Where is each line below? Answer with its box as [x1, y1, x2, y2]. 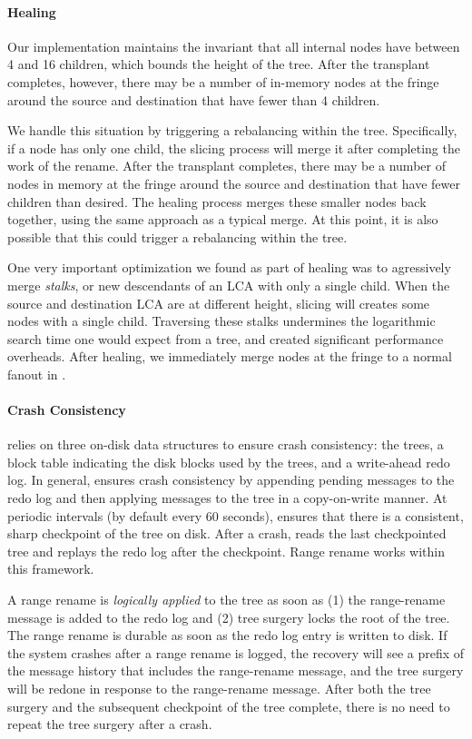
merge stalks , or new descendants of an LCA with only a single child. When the [7, 275, 450, 294]
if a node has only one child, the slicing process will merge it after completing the [7, 138, 460, 157]
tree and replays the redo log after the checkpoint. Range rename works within [7, 541, 446, 560]
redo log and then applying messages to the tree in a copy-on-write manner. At [7, 488, 447, 507]
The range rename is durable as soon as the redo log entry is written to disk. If [7, 626, 447, 645]
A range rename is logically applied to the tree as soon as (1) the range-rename [7, 590, 446, 609]
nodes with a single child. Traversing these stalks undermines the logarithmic [7, 311, 436, 330]
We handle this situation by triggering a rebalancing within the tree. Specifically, [7, 121, 457, 140]
